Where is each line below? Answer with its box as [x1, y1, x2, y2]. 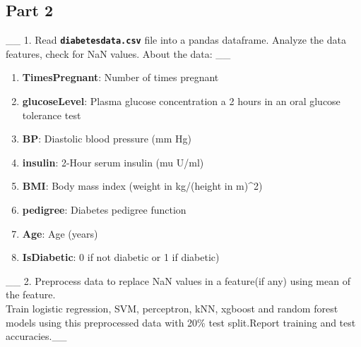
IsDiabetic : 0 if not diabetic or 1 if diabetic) [22, 250, 220, 264]
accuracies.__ [6, 329, 67, 343]
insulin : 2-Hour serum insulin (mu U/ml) [22, 154, 204, 169]
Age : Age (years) [22, 226, 98, 241]
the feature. [6, 287, 56, 302]
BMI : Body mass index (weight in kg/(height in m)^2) [22, 178, 263, 193]
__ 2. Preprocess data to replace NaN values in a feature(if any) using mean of [6, 273, 350, 288]
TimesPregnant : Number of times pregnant [22, 70, 219, 85]
